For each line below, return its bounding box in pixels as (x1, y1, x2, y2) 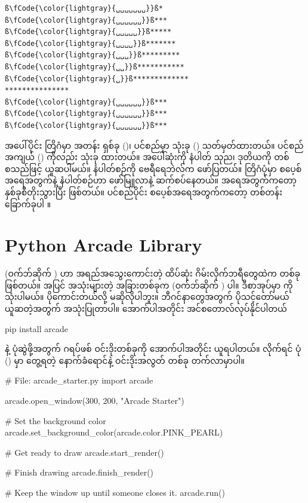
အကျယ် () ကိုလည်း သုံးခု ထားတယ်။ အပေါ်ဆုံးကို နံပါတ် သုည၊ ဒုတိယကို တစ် (5, 151, 289, 163)
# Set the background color (5, 414, 106, 427)
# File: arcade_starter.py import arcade (5, 374, 153, 387)
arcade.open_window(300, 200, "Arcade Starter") (5, 394, 184, 406)
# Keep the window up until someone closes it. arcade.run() (5, 486, 225, 498)
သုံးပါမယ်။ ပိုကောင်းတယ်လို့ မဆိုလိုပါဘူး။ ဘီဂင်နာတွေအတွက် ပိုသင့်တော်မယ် (5, 290, 289, 303)
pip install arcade (5, 322, 68, 335)
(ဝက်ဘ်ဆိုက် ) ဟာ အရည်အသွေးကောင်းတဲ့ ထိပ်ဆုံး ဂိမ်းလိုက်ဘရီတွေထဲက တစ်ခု (5, 267, 301, 280)
